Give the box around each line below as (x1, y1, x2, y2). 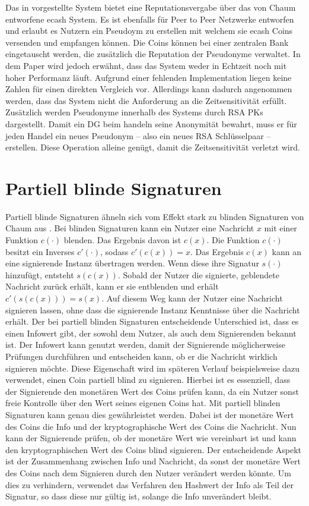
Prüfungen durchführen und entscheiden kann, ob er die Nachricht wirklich (5, 350, 278, 362)
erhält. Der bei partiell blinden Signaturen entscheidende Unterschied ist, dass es (5, 315, 299, 328)
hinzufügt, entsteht (5, 268, 74, 281)
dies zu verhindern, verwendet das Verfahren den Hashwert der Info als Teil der (5, 478, 294, 491)
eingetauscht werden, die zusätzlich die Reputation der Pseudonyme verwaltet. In (5, 48, 301, 60)
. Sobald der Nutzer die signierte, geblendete (117, 268, 279, 281)
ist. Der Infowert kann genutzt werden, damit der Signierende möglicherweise (5, 338, 285, 351)
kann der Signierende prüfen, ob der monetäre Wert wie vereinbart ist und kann (5, 432, 297, 444)
